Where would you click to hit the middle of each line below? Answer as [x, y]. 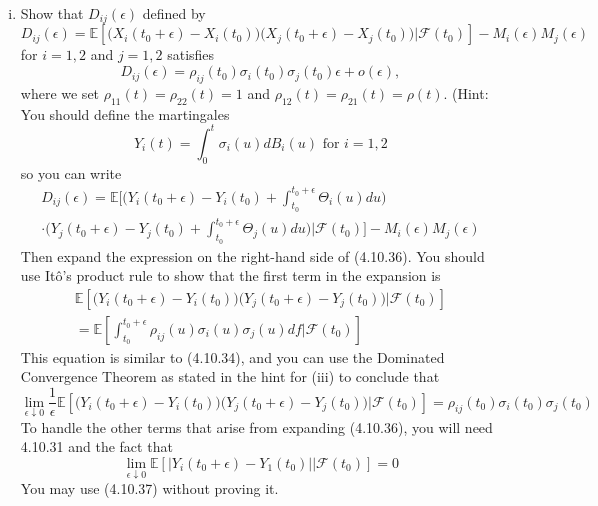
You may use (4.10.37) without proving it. [149, 488]
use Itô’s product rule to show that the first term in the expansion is [230, 275]
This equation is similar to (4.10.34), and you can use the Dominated [232, 356]
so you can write [71, 172]
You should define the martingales [125, 113]
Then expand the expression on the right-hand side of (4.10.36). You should [252, 255]
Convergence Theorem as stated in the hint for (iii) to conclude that [230, 376]
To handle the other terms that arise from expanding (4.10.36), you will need [256, 426]
